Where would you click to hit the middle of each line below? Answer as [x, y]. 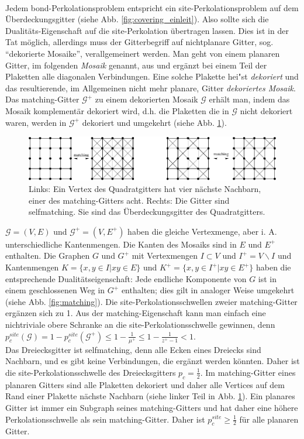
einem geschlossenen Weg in [55, 290]
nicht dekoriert [266, 110]
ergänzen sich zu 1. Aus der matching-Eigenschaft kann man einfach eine [136, 313]
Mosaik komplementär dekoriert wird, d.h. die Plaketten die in [117, 110]
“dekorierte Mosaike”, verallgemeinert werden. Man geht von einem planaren [143, 53]
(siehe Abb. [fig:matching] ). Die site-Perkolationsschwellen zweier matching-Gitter [151, 301]
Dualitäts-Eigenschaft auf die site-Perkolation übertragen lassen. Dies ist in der [147, 30]
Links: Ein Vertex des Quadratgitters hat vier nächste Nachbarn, [145, 189]
